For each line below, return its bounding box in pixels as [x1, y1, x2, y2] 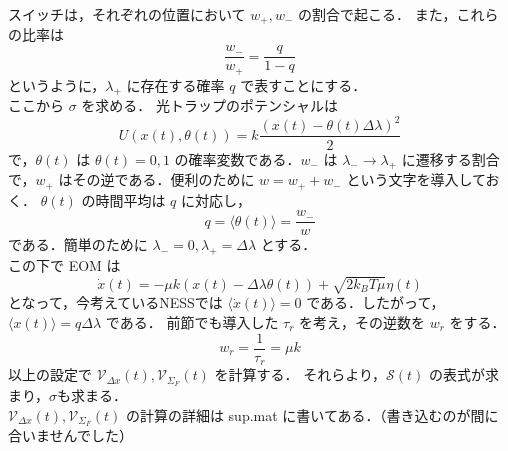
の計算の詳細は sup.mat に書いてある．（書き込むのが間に [125, 404, 499, 425]
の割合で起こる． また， [298, 4, 457, 24]
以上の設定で [8, 364, 92, 385]
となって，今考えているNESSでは [8, 292, 223, 313]
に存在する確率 [126, 74, 225, 95]
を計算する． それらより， [214, 364, 387, 385]
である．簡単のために [8, 234, 148, 255]
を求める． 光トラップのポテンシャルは [81, 95, 338, 116]
